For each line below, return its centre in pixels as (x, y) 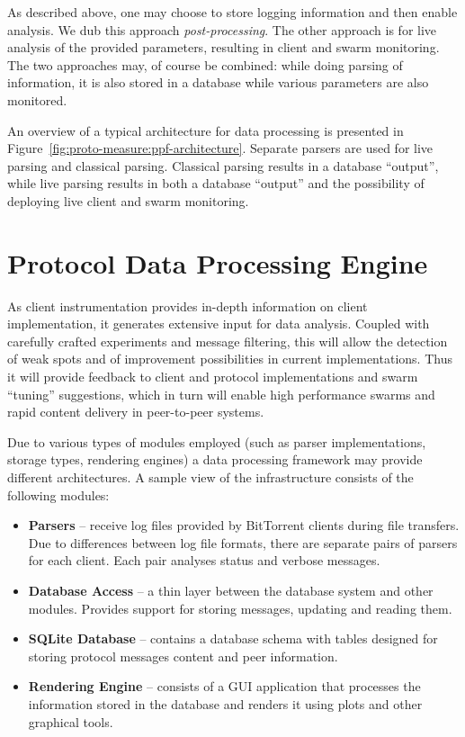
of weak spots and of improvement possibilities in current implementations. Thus (230, 359)
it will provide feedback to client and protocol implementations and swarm (213, 377)
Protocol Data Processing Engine (218, 262)
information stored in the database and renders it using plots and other (225, 703)
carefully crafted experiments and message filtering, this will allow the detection (228, 341)
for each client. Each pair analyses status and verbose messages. (204, 560)
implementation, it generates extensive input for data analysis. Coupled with (219, 324)
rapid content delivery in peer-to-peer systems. (136, 412)
